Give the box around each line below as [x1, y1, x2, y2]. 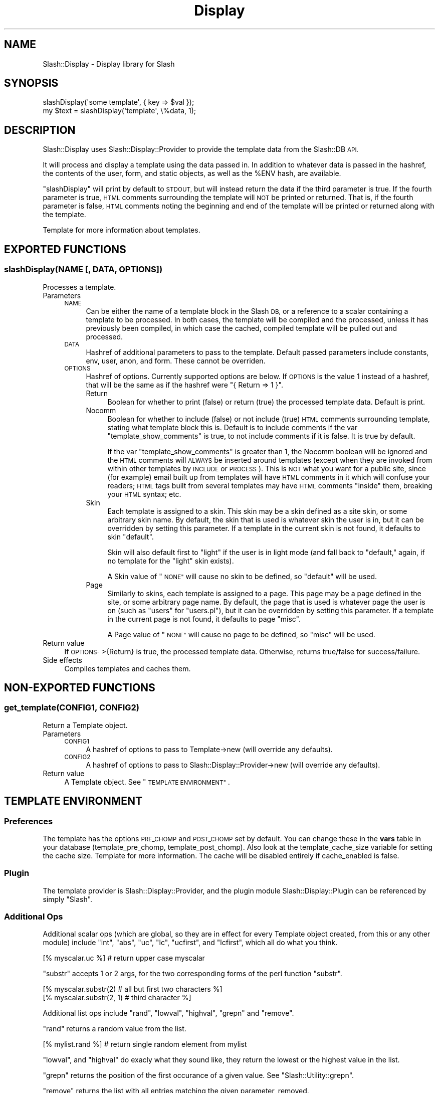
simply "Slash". [43, 894, 93, 903]
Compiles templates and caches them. [64, 664, 191, 673]
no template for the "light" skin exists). [107, 556, 234, 565]
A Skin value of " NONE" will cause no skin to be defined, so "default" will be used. [107, 572, 377, 581]
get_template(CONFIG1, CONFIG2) [4, 702, 140, 713]
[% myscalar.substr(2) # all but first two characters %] [43, 985, 223, 994]
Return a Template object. [43, 720, 128, 730]
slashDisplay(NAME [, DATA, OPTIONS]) [4, 264, 163, 275]
